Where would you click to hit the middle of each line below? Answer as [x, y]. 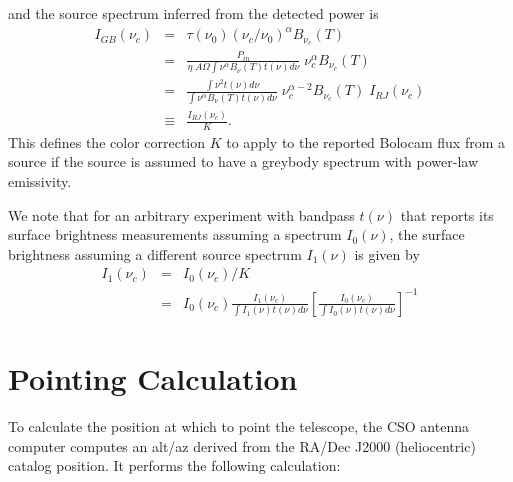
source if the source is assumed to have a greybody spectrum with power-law [243, 161]
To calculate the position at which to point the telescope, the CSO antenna [238, 426]
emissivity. [40, 181]
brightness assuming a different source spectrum [155, 253]
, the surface [427, 234]
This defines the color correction [107, 141]
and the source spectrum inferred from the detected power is [193, 13]
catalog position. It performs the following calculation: [174, 465]
